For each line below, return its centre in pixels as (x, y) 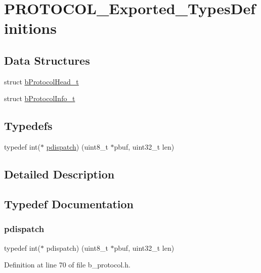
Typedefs (28, 126)
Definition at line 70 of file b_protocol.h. (67, 265)
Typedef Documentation (69, 203)
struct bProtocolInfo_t (40, 98)
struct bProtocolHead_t (41, 81)
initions (30, 28)
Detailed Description (59, 174)
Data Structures (47, 60)
